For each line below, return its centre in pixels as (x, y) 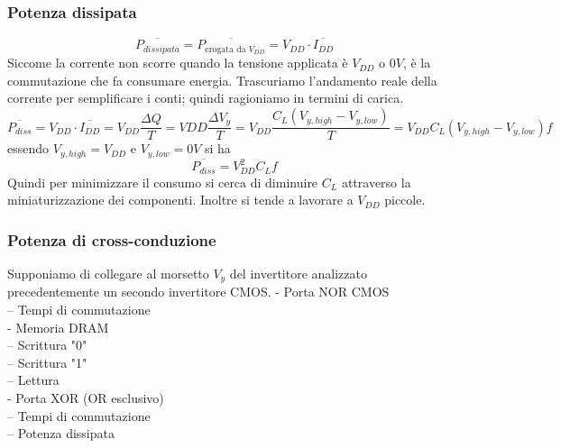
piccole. (405, 200)
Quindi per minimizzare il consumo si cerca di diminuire (163, 182)
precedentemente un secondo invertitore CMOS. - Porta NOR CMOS (198, 292)
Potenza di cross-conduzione (112, 239)
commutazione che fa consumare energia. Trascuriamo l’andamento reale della (222, 80)
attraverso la (376, 182)
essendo (28, 148)
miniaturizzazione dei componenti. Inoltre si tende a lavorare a (180, 200)
